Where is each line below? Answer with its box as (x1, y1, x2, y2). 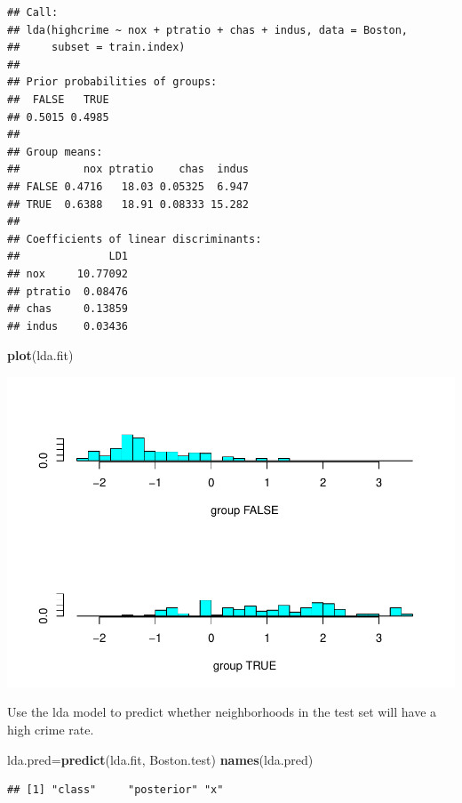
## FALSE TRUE (7, 92, 109, 106)
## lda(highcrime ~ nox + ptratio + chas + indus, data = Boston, (7, 23, 409, 36)
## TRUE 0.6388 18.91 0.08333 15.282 (7, 197, 250, 211)
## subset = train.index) (7, 41, 186, 54)
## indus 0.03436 (7, 319, 129, 333)
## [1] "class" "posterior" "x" (7, 783, 224, 797)
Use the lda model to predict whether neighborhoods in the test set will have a (7, 703, 437, 721)
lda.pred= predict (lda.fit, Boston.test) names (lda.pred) (7, 750, 314, 768)
